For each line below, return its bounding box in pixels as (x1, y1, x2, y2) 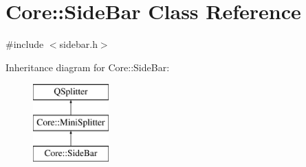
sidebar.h (59, 37, 98, 51)
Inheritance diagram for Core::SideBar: (6, 60, 170, 74)
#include (6, 37, 44, 51)
